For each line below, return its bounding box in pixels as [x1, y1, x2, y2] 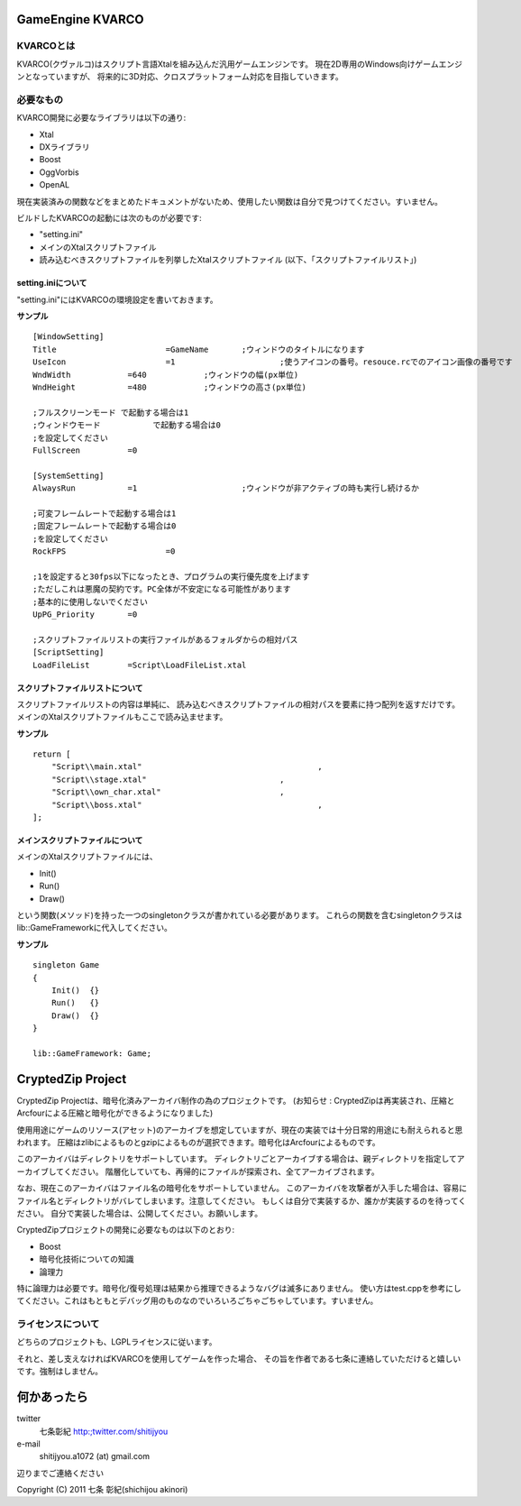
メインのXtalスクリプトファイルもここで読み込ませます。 [16, 712, 228, 722]
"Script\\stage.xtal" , [50, 774, 285, 785]
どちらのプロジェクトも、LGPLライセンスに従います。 [16, 1336, 217, 1347]
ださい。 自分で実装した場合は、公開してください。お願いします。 [16, 1208, 263, 1218]
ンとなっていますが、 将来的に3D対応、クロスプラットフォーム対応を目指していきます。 [16, 71, 344, 82]
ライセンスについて [16, 1318, 100, 1330]
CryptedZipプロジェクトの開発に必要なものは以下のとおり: [16, 1225, 235, 1235]
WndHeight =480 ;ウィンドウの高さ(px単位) [32, 381, 306, 392]
